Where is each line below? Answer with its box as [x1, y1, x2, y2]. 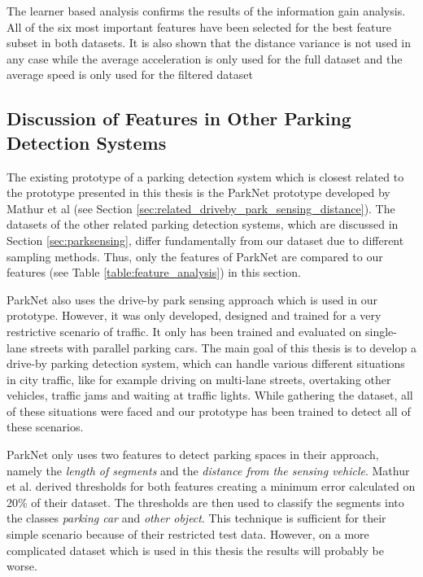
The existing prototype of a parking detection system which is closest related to [7, 168, 404, 185]
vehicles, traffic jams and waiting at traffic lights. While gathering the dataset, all [7, 387, 413, 404]
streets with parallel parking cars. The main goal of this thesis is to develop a [30, 339, 416, 356]
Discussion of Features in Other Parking [7, 106, 351, 131]
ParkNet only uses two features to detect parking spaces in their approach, [7, 446, 379, 463]
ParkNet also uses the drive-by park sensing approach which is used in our [7, 291, 377, 308]
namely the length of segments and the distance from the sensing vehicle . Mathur [7, 461, 410, 479]
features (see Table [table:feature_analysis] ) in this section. [7, 264, 301, 281]
